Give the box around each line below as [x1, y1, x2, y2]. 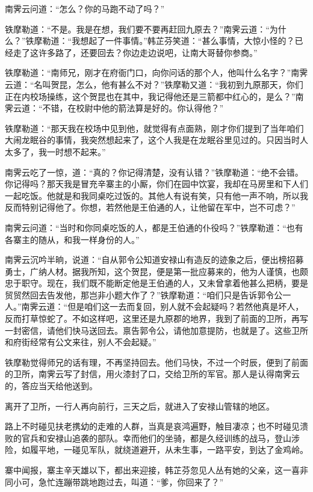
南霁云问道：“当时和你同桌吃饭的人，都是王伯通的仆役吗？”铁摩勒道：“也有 [5, 221, 303, 233]
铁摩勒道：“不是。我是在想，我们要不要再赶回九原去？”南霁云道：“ [5, 22, 270, 35]
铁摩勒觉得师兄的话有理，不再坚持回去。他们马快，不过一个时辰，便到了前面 [5, 355, 308, 368]
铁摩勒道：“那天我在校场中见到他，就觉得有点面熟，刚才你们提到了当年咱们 [5, 121, 304, 134]
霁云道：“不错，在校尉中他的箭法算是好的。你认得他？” [5, 102, 224, 114]
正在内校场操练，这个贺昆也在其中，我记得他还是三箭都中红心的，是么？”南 [5, 90, 304, 102]
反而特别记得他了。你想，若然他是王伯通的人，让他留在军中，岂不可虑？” [5, 201, 296, 214]
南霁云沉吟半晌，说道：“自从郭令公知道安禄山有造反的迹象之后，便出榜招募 [5, 253, 304, 266]
